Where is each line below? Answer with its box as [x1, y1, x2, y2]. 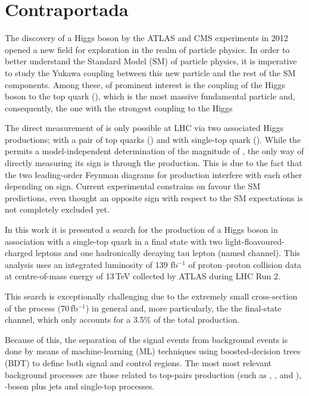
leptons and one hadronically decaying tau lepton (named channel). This [35, 247, 301, 259]
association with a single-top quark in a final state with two [5, 235, 223, 247]
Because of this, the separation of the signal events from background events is [5, 333, 288, 345]
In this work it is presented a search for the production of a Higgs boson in [5, 223, 278, 236]
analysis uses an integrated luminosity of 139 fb [5, 258, 178, 270]
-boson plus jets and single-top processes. [5, 380, 155, 392]
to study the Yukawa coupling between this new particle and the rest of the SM [5, 66, 296, 79]
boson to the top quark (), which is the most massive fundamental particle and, [5, 90, 295, 102]
